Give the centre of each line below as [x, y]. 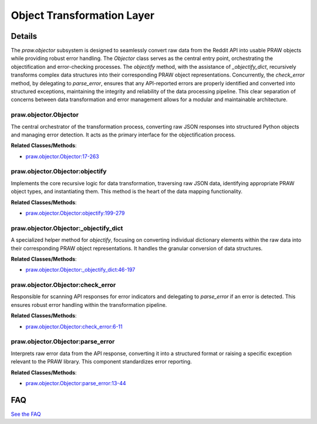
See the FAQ [26, 414]
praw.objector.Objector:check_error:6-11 [74, 326]
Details [24, 36]
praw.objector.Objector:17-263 [62, 156]
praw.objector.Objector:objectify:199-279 [75, 213]
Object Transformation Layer [83, 15]
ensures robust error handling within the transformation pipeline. [89, 305]
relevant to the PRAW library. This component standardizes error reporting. [101, 362]
